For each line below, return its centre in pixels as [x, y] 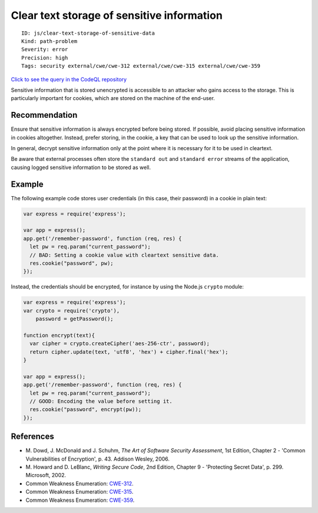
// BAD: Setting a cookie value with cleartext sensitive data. [124, 255]
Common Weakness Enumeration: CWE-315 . [79, 492]
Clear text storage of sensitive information [117, 15]
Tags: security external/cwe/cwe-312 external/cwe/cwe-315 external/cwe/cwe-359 [141, 66]
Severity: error [45, 49]
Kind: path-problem [49, 41]
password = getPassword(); [75, 319]
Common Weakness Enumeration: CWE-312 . [79, 484]
